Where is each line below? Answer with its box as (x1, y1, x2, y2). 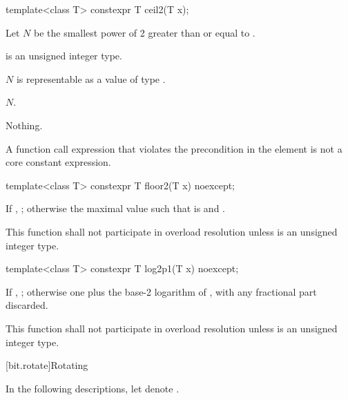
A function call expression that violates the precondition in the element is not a (6, 141, 342, 155)
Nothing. (6, 117, 43, 132)
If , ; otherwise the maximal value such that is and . (6, 201, 225, 216)
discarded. (6, 298, 48, 312)
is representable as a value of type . (16, 71, 166, 86)
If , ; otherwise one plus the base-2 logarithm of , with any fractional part (6, 284, 317, 298)
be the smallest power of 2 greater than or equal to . (33, 25, 255, 39)
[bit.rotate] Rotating (6, 358, 88, 372)
